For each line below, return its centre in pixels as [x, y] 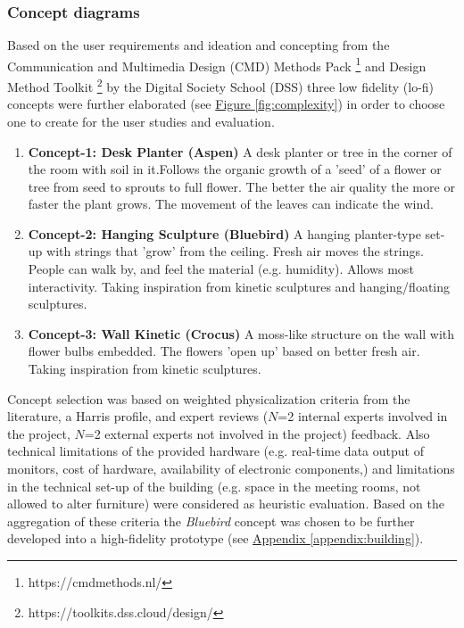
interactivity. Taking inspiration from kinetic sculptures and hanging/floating [239, 286]
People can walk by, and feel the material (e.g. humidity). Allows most [221, 269]
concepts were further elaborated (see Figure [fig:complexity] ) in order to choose [226, 104]
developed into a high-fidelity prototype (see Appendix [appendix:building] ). [215, 538]
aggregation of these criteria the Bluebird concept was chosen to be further [211, 521]
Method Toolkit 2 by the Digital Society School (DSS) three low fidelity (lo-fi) [221, 85]
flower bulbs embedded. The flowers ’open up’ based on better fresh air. [224, 351]
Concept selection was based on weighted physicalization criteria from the [209, 398]
